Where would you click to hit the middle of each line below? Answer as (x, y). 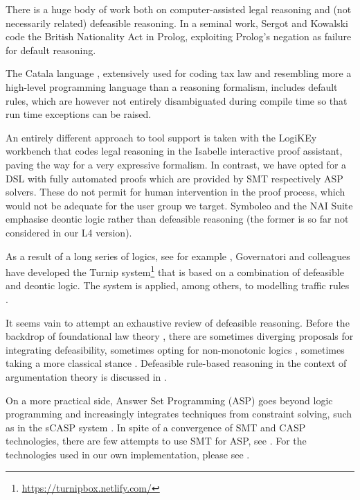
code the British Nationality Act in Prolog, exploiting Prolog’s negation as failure (179, 36)
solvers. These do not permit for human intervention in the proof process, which (175, 192)
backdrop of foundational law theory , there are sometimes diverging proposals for (180, 336)
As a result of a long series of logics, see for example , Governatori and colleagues (178, 256)
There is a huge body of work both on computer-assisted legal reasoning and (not (179, 9)
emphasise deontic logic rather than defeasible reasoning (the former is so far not (177, 219)
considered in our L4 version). (69, 232)
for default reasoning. (51, 50)
